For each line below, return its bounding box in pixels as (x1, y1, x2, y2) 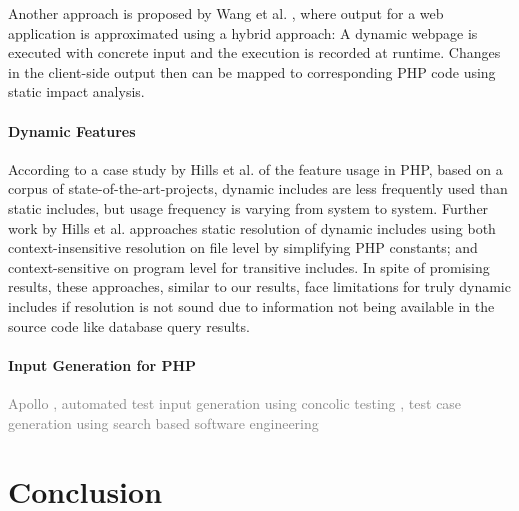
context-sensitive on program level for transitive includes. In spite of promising (8, 256, 490, 277)
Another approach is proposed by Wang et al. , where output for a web (8, 3, 444, 23)
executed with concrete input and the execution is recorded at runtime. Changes (8, 42, 501, 63)
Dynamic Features (8, 120, 136, 141)
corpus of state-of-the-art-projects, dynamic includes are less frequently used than (8, 178, 508, 199)
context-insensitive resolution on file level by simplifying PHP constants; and (8, 237, 478, 258)
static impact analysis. (8, 81, 145, 102)
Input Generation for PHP (8, 354, 197, 375)
